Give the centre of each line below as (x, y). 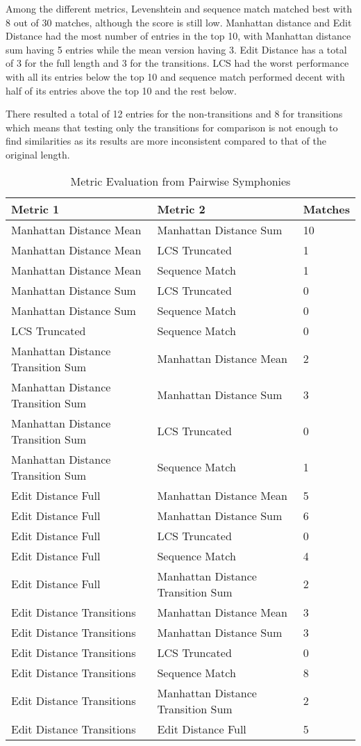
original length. (38, 154)
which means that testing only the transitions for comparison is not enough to (172, 127)
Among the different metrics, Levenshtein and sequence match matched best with (179, 8)
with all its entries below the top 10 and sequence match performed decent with (175, 76)
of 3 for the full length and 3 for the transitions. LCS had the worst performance (177, 63)
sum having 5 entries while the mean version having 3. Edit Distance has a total (176, 49)
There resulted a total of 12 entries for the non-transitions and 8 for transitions (174, 114)
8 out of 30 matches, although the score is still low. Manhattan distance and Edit (179, 22)
